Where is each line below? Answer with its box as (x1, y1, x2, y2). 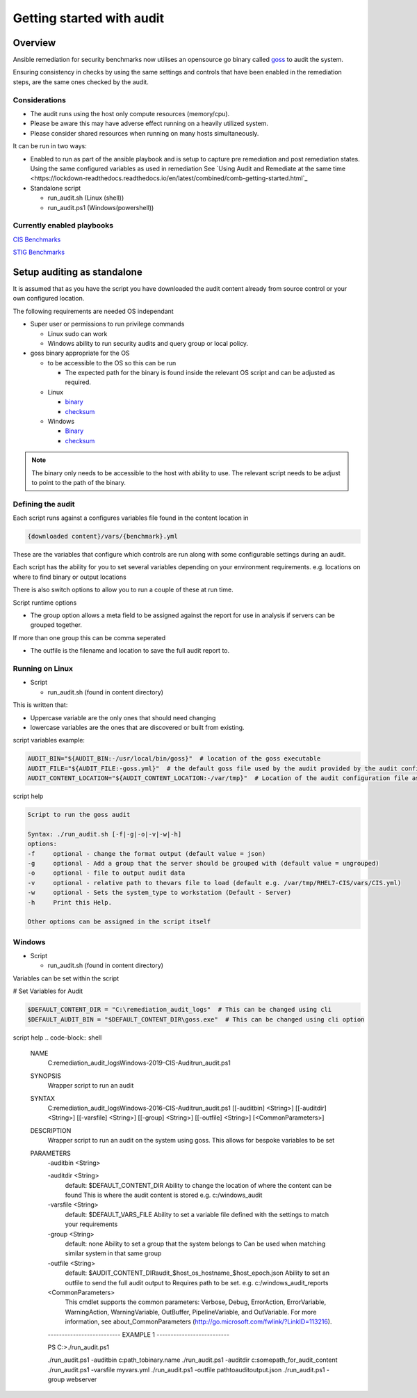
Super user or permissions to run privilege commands (30, 320, 185, 328)
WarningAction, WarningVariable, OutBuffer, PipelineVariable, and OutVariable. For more (65, 1308, 317, 1316)
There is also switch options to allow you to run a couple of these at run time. (13, 585, 234, 594)
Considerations (13, 95, 66, 104)
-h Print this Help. (27, 898, 113, 906)
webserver (66, 1375, 97, 1384)
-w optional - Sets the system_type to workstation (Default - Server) (27, 889, 292, 897)
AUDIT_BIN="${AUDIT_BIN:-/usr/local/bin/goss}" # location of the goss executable (27, 755, 321, 763)
